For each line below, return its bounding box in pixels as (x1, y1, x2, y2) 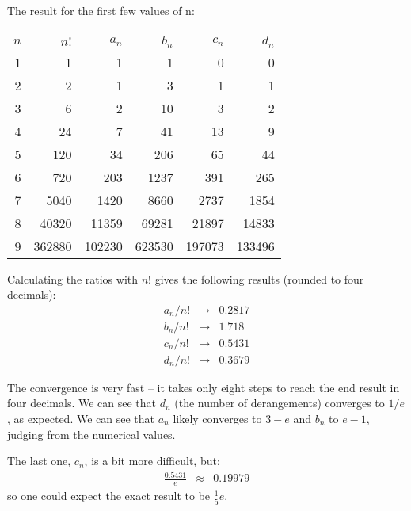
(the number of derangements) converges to (174, 395, 385, 411)
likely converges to (173, 410, 262, 427)
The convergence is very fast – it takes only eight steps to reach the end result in (7, 379, 400, 395)
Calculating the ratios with (7, 270, 139, 287)
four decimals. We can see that (7, 395, 157, 411)
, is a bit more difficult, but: (84, 452, 220, 469)
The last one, (7, 452, 71, 469)
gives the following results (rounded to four (154, 270, 364, 287)
